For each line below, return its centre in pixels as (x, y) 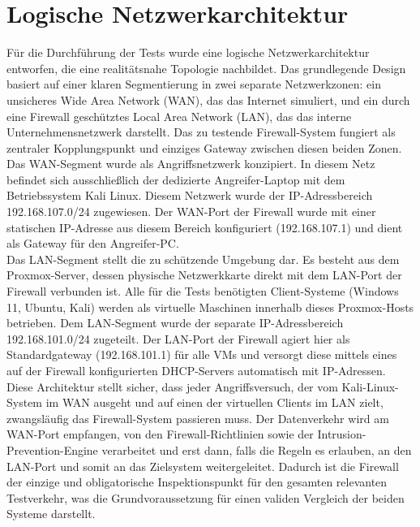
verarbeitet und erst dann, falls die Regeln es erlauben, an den (257, 449)
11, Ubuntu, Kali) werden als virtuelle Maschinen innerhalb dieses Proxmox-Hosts (210, 307)
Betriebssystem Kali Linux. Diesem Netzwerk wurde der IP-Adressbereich (190, 195)
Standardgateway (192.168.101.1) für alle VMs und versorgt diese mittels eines (202, 354)
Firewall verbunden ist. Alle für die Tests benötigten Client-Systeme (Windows (203, 291)
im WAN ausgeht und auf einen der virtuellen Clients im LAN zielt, (214, 402)
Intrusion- (342, 434)
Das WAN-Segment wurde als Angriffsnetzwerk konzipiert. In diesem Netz (191, 164)
